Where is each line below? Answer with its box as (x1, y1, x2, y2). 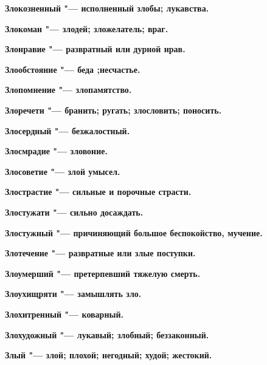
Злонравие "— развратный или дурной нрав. (5, 43, 186, 55)
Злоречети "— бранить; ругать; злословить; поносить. (5, 103, 222, 116)
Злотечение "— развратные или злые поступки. (5, 247, 196, 259)
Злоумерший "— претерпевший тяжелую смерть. (5, 267, 201, 279)
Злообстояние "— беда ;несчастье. (5, 63, 140, 75)
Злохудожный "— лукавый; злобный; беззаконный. (5, 328, 209, 341)
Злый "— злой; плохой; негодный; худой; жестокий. (5, 349, 212, 361)
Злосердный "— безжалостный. (5, 124, 130, 137)
